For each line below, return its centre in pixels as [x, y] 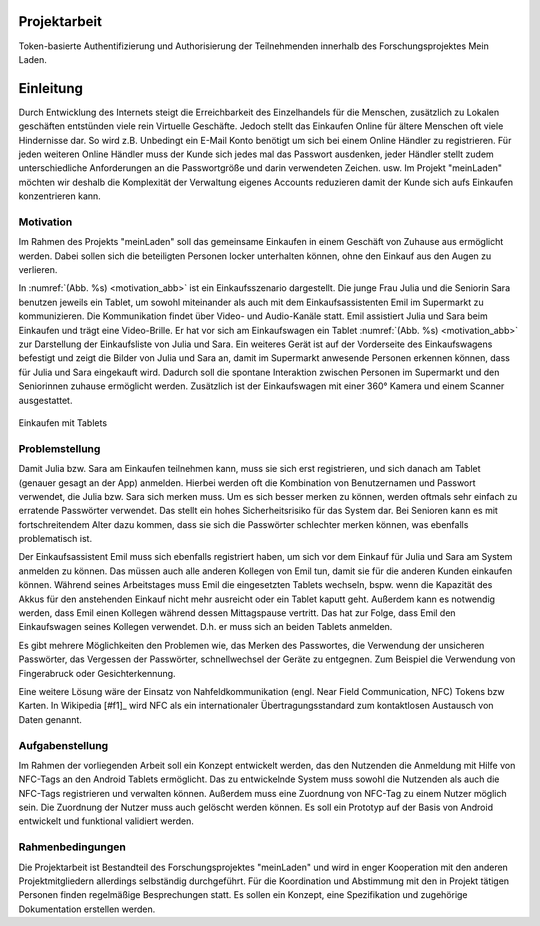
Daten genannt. [50, 719]
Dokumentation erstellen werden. [87, 909]
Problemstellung [59, 448]
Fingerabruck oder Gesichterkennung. [97, 673]
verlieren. [38, 270]
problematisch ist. [55, 539]
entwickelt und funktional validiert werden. [106, 821]
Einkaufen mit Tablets [63, 422]
